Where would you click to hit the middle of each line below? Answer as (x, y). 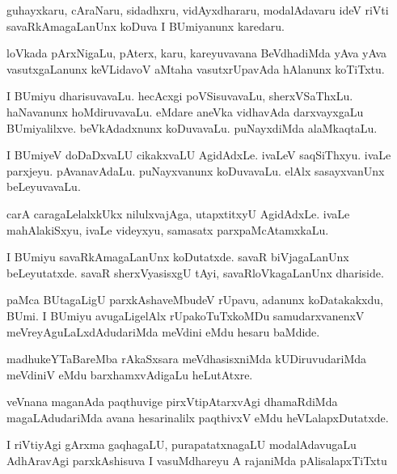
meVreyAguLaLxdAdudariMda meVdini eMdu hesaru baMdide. (163, 331)
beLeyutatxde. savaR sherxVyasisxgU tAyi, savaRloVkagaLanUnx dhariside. (195, 272)
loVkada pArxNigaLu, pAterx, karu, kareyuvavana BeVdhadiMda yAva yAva (197, 53)
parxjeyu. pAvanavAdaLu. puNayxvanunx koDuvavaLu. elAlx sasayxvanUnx (196, 170)
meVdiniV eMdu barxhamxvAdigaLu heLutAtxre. (130, 374)
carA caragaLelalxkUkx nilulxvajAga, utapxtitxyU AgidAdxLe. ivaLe (178, 213)
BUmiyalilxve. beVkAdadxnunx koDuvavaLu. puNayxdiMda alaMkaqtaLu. (192, 127)
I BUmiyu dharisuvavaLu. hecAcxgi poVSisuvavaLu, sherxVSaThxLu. (180, 96)
